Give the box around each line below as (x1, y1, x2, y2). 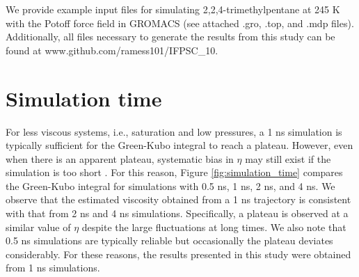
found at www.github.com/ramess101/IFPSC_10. (6, 42, 218, 57)
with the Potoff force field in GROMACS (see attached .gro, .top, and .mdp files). (6, 15, 354, 30)
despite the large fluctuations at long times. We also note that (81, 219, 346, 234)
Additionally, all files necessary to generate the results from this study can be (6, 29, 335, 44)
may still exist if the (245, 151, 331, 166)
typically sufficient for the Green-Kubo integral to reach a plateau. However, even (6, 138, 353, 152)
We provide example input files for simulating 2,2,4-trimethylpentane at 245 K (6, 2, 340, 16)
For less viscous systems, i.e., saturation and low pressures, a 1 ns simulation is (6, 124, 342, 138)
